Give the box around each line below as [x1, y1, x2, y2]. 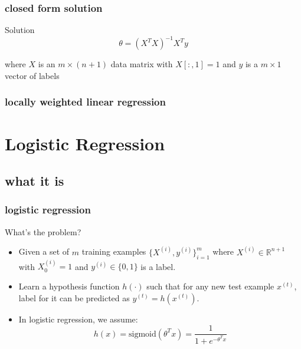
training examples [81, 245, 146, 258]
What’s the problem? [5, 225, 81, 238]
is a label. [140, 260, 176, 272]
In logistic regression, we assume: [18, 312, 138, 325]
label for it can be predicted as [18, 291, 130, 304]
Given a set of [18, 245, 70, 258]
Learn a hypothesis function [18, 279, 120, 292]
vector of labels [5, 69, 60, 81]
